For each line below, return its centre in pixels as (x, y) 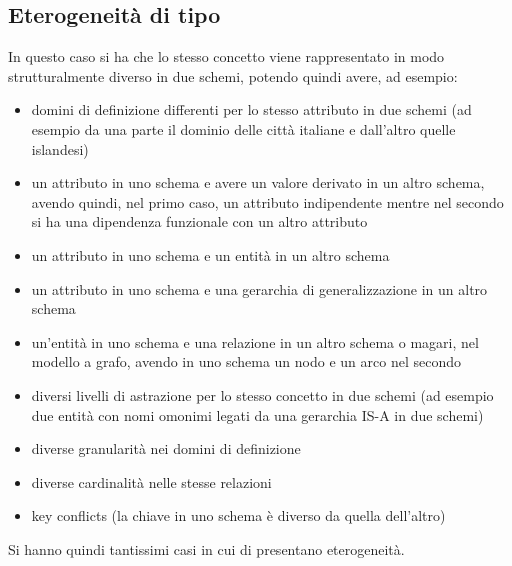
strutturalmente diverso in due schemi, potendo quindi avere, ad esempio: (233, 75)
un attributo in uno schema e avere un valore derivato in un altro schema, (258, 182)
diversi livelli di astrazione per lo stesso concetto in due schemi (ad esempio (262, 394)
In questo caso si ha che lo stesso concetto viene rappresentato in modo (226, 56)
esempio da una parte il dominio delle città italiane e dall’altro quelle (243, 128)
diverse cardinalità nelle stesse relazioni (151, 481)
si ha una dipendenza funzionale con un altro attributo (199, 221)
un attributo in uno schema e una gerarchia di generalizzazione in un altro (259, 288)
